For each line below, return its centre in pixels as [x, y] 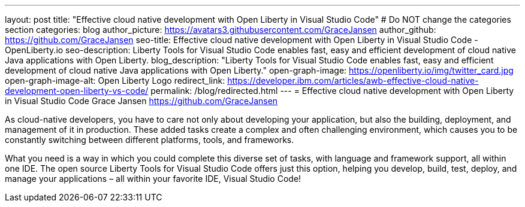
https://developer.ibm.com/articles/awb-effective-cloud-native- [353, 80]
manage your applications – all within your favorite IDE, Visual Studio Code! [153, 179]
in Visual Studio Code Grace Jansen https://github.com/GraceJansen [141, 101]
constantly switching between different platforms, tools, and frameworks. [150, 140]
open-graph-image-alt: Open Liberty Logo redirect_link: [115, 80]
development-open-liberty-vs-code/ [77, 91]
